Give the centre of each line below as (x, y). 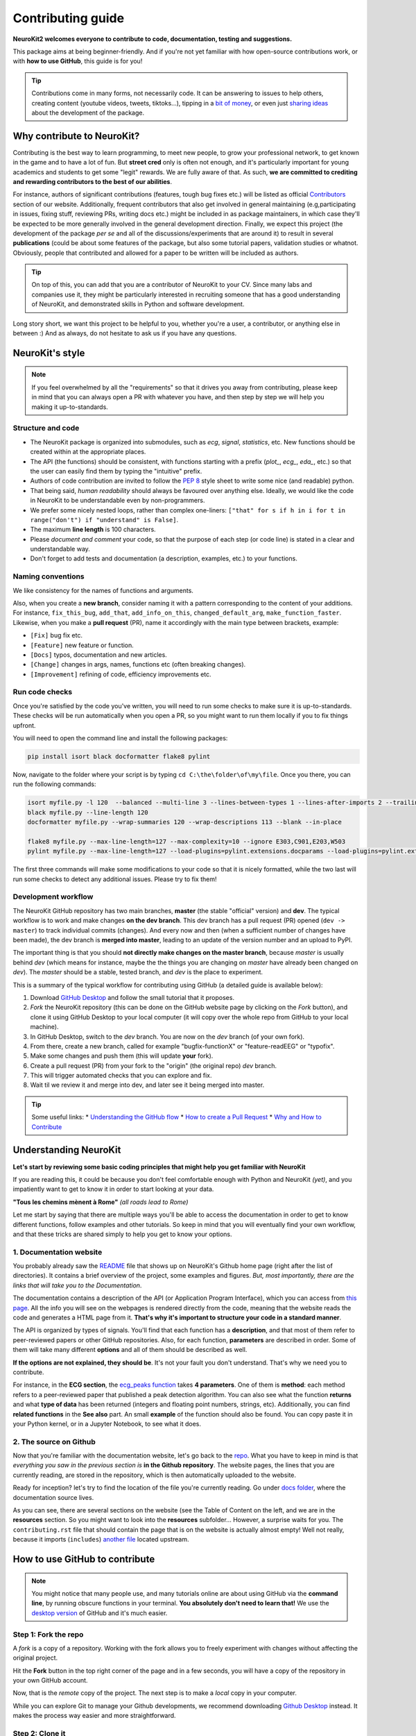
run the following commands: (54, 784)
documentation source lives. (53, 1497)
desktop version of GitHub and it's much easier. (99, 1613)
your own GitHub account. (50, 1680)
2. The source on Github (54, 1442)
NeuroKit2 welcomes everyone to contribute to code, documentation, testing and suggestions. (153, 39)
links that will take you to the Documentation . (77, 1285)
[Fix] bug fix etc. (57, 635)
